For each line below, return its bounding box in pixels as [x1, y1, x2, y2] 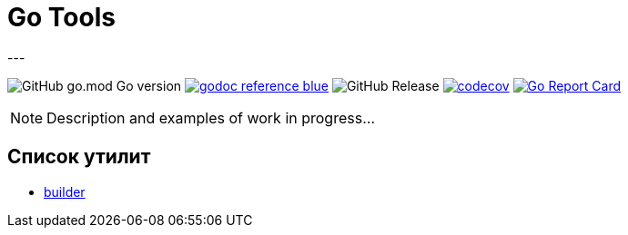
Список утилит [7, 145, 151, 169]
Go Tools [7, 2, 116, 33]
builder [44, 183, 86, 200]
